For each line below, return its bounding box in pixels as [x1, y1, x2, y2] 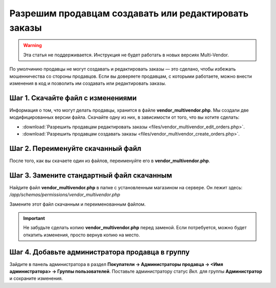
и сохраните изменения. [9, 275, 63, 281]
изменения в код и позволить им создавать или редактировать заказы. [9, 80, 166, 86]
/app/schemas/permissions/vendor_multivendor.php [9, 192, 120, 198]
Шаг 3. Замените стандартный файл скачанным [9, 171, 172, 180]
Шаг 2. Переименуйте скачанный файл [9, 144, 142, 153]
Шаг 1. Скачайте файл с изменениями [9, 94, 137, 102]
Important [23, 215, 45, 221]
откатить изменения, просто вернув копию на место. [23, 232, 140, 238]
